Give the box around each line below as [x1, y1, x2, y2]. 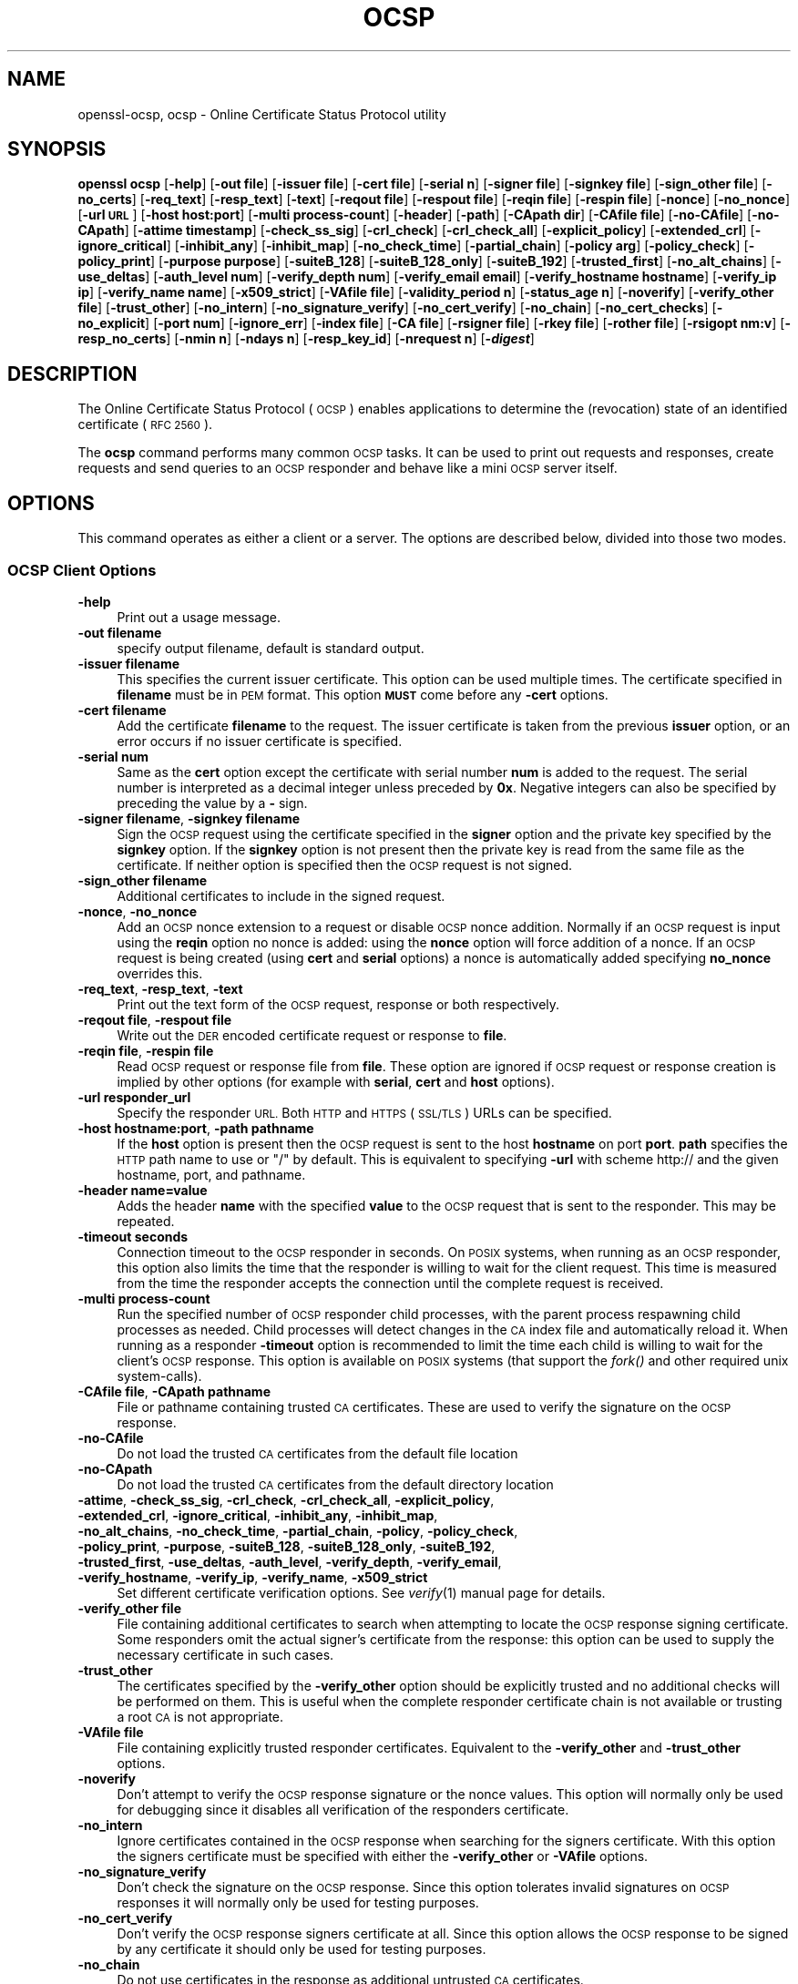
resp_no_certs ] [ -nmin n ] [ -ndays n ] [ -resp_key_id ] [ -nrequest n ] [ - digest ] [77, 331, 535, 347]
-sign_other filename [77, 872, 208, 888]
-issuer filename [77, 655, 180, 671]
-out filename [77, 624, 162, 640]
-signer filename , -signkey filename [77, 810, 301, 826]
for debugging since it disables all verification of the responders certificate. [117, 1801, 569, 1817]
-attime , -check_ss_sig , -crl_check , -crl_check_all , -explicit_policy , [77, 1491, 495, 1508]
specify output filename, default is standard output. [117, 639, 425, 656]
